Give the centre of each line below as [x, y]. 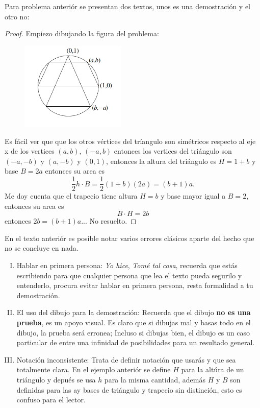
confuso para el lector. [51, 400]
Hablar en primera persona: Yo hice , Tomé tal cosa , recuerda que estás [127, 265]
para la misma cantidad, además [155, 379]
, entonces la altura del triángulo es [161, 161]
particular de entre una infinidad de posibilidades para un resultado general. [136, 342]
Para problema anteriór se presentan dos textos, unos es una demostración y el [127, 6]
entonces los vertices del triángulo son [173, 151]
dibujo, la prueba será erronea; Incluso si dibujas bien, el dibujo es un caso [133, 332]
